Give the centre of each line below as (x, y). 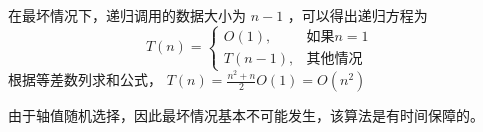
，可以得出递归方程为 (357, 15)
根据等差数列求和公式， (85, 79)
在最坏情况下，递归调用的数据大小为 (127, 15)
